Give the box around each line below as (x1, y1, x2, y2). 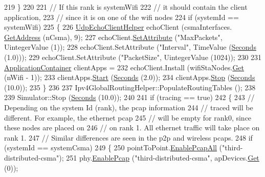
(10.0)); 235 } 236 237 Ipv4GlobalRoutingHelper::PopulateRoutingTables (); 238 (4, 82, 256, 92)
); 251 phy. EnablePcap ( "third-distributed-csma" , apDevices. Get (59, 152, 259, 163)
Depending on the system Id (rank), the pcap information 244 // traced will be (4, 102, 253, 112)
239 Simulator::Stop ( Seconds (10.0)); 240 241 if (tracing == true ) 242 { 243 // (4, 92, 255, 103)
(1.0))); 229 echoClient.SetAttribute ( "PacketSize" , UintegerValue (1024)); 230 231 (4, 51, 262, 62)
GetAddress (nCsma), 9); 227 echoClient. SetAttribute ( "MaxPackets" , (4, 31, 223, 42)
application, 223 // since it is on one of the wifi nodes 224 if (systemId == (4, 11, 239, 22)
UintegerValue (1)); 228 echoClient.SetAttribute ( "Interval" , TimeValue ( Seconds (4, 42, 256, 52)
